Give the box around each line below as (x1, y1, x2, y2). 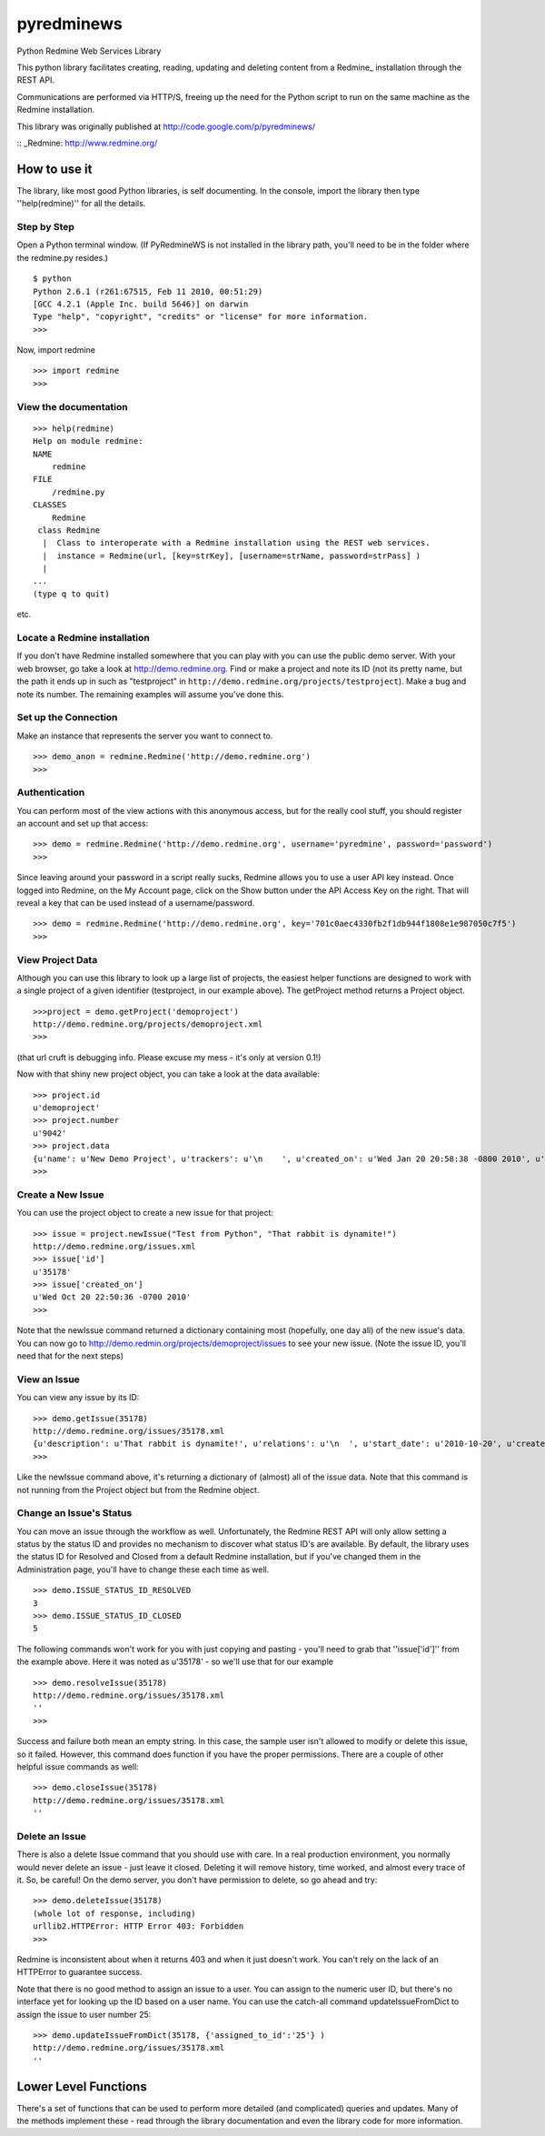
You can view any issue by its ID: (16, 1392, 140, 1403)
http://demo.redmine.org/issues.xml (33, 1241, 196, 1251)
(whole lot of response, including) (33, 1908, 196, 1919)
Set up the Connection (16, 711, 118, 724)
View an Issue (16, 1373, 81, 1386)
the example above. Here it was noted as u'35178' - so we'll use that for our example (16, 1656, 333, 1668)
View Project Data (16, 953, 98, 966)
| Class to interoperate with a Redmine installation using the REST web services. (42, 537, 431, 548)
